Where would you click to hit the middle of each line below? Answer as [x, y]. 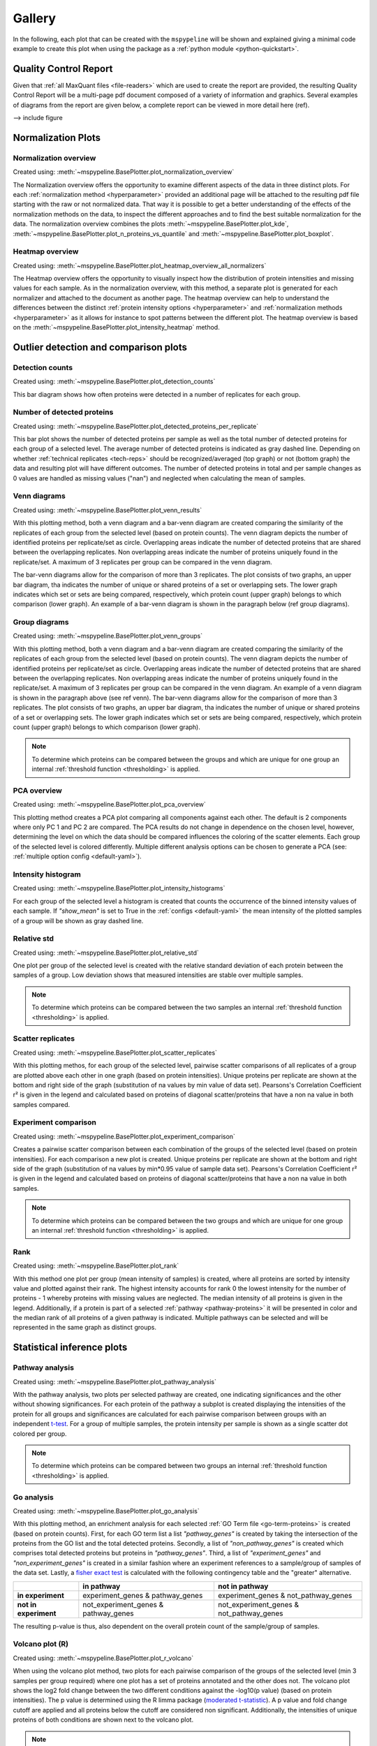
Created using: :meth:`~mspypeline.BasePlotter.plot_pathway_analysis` [114, 1381]
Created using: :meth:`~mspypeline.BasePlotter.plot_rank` [96, 1266]
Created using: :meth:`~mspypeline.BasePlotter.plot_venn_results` [108, 510]
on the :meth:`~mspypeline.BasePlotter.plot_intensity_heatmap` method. [116, 327]
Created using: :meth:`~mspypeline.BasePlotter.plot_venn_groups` [108, 636]
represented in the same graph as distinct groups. [85, 1328]
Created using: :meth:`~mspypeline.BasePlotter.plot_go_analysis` [106, 1511]
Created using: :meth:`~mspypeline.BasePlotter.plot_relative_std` [106, 953]
